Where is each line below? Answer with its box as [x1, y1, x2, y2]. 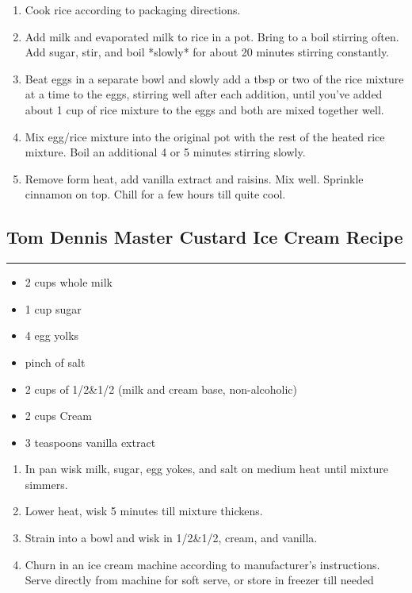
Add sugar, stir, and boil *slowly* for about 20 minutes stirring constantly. [25, 44, 390, 60]
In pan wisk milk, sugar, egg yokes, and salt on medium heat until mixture [25, 460, 388, 477]
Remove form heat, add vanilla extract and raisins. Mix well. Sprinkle [25, 170, 364, 187]
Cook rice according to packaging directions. [25, 2, 241, 17]
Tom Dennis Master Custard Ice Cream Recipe [6, 225, 403, 249]
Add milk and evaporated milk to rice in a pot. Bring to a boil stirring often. [25, 28, 399, 44]
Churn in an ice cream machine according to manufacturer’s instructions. [25, 556, 380, 572]
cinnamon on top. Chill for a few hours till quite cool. [25, 186, 286, 202]
